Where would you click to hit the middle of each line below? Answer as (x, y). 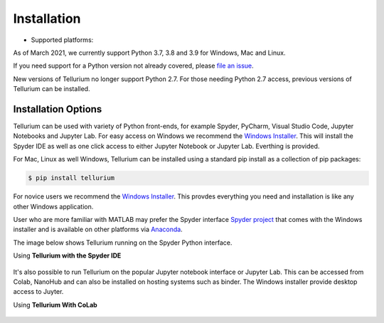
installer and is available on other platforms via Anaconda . (98, 229)
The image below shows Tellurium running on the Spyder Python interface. (123, 243)
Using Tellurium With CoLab (55, 305)
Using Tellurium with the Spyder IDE (67, 255)
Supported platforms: (62, 40)
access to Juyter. (38, 292)
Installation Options (58, 109)
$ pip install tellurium (71, 178)
